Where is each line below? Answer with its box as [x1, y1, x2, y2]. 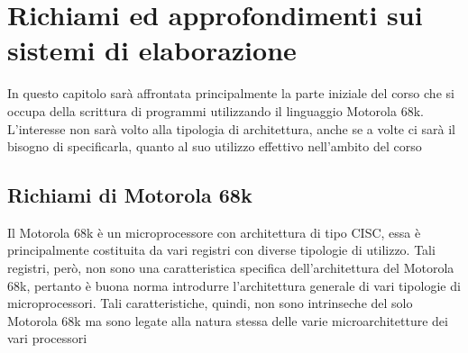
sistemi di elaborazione [7, 32, 297, 68]
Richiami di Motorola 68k [7, 181, 252, 209]
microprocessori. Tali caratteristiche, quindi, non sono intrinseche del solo [7, 294, 413, 312]
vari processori [7, 329, 87, 348]
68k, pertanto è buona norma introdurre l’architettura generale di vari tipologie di [7, 276, 461, 294]
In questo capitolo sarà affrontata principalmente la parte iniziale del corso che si [7, 84, 454, 103]
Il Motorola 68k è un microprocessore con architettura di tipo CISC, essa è [7, 222, 421, 241]
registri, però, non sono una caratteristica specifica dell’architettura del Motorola [7, 258, 454, 277]
